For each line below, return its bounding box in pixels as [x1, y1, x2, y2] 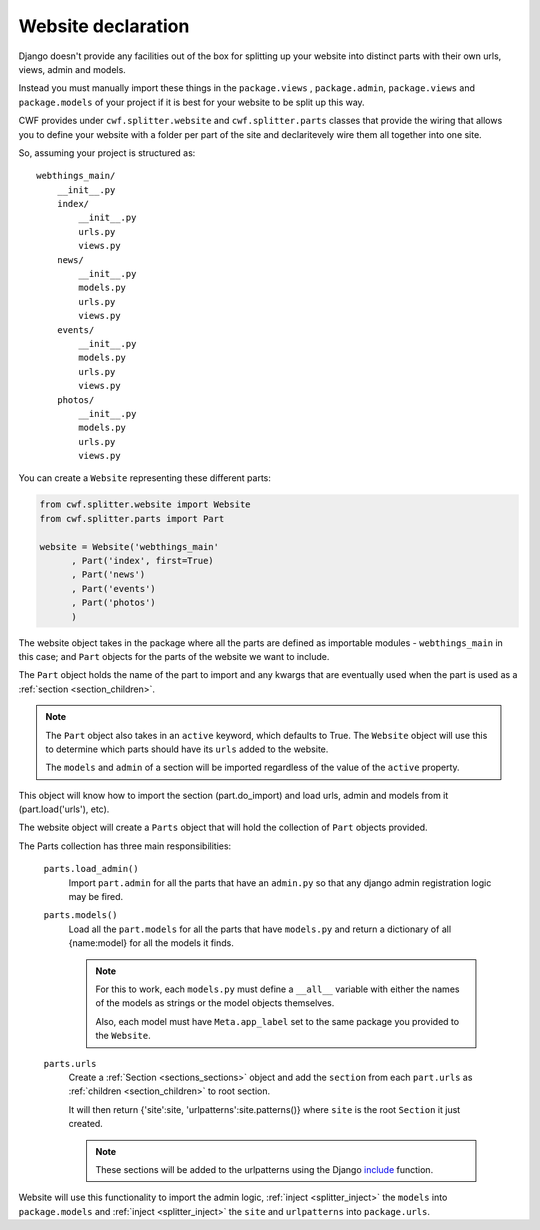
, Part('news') [71, 569, 146, 580]
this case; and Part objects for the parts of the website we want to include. [18, 650, 330, 662]
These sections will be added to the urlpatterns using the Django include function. [95, 1163, 434, 1175]
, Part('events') [71, 583, 157, 594]
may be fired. [68, 891, 124, 903]
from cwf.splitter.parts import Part [39, 513, 225, 524]
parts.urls [43, 1058, 97, 1069]
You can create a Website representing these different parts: [18, 472, 272, 484]
